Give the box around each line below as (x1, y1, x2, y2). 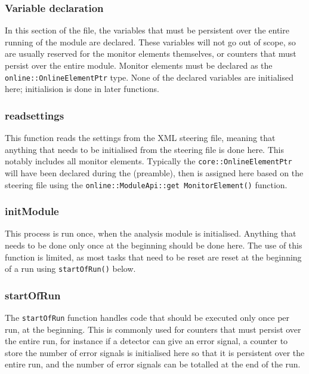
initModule (5, 204, 59, 219)
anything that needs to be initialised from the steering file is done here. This (5, 143, 284, 155)
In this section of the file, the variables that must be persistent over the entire (5, 24, 289, 36)
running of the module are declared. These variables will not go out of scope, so (5, 35, 296, 48)
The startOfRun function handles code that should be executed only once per (5, 311, 290, 324)
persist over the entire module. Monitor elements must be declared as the (5, 59, 273, 71)
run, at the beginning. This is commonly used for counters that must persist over (5, 323, 301, 335)
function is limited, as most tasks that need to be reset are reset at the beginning (5, 250, 302, 263)
